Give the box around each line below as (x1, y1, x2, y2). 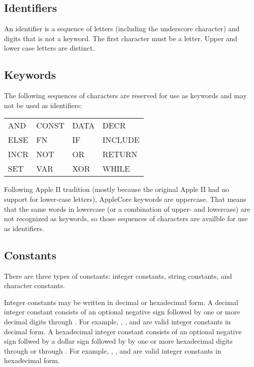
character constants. (4, 280, 65, 291)
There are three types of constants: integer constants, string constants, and (4, 270, 232, 281)
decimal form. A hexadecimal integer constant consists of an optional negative (4, 326, 242, 336)
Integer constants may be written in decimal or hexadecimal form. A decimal (4, 297, 239, 307)
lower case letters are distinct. (4, 43, 95, 53)
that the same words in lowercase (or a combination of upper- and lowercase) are (4, 203, 251, 214)
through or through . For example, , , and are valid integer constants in (4, 345, 221, 356)
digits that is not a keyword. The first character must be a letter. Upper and (4, 33, 238, 43)
